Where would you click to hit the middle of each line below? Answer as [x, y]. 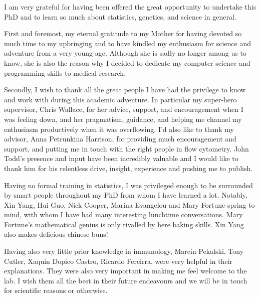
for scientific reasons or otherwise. [56, 290]
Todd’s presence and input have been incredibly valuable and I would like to [121, 158]
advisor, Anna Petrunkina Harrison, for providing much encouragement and [120, 139]
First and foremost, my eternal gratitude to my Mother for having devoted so [123, 33]
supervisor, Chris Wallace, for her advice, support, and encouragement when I [124, 109]
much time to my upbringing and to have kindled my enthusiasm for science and [128, 43]
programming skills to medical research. [65, 72]
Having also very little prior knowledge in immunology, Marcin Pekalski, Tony [124, 251]
